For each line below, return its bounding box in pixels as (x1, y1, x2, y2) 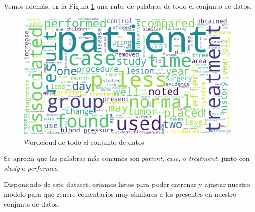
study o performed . (4, 162, 59, 173)
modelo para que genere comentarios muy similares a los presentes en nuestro (4, 189, 237, 199)
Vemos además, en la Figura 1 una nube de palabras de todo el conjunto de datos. (4, 1, 252, 11)
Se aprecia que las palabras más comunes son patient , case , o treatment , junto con (4, 153, 250, 163)
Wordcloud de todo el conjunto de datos (24, 136, 144, 147)
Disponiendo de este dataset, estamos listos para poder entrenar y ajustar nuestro (4, 179, 250, 189)
